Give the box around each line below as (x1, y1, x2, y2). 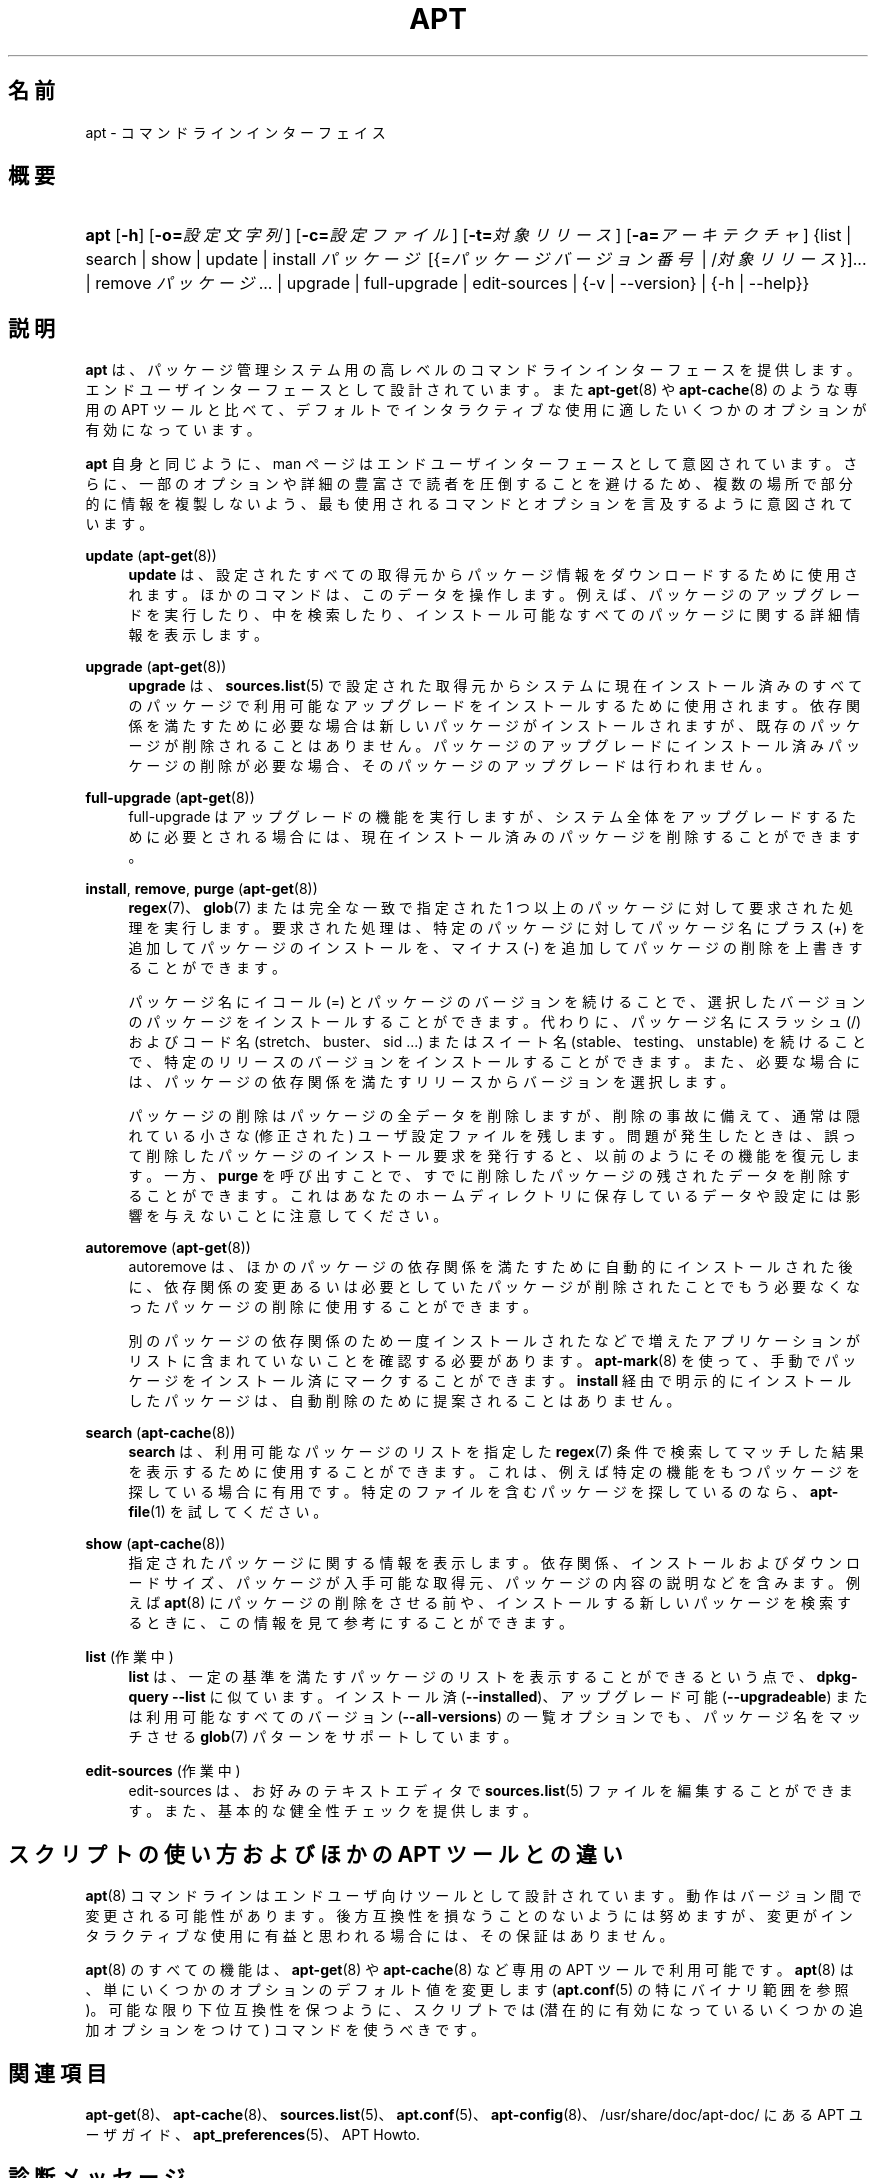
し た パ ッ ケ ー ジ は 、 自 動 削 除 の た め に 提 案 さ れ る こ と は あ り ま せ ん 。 (128, 1392, 681, 1410)
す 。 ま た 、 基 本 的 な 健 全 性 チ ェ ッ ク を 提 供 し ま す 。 (128, 1802, 538, 1820)
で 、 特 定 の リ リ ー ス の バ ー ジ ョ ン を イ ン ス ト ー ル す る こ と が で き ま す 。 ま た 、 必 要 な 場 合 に (128, 1053, 860, 1071)
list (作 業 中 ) (85, 1648, 174, 1666)
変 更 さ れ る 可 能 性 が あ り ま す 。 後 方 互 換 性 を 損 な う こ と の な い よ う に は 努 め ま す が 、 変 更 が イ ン (85, 1907, 853, 1925)
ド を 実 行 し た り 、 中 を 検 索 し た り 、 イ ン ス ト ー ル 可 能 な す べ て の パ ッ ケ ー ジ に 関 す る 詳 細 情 (128, 606, 860, 624)
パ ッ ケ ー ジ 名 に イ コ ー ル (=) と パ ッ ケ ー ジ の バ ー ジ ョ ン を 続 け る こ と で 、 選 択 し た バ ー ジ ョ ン (128, 993, 866, 1011)
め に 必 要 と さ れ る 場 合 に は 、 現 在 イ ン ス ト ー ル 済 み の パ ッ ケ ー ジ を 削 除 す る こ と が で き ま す (128, 828, 860, 846)
